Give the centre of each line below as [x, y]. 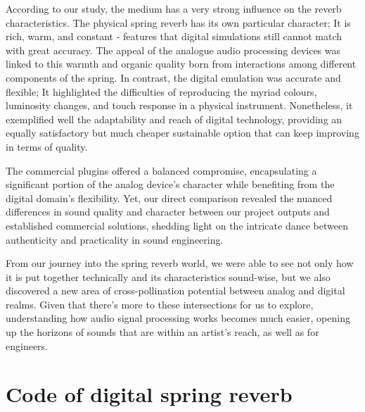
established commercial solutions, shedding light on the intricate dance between [177, 225]
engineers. [27, 345]
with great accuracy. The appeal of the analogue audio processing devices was [173, 50]
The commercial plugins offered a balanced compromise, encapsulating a [161, 170]
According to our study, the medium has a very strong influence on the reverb [174, 8]
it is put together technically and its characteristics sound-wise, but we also [168, 276]
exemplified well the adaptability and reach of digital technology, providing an [174, 119]
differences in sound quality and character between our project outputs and [168, 212]
